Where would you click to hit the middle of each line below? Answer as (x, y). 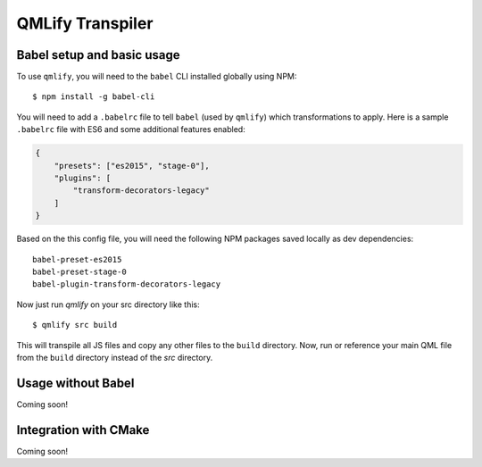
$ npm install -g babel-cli (94, 97)
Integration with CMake (83, 430)
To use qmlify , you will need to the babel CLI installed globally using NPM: (157, 77)
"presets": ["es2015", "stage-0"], (132, 166)
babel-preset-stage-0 (79, 271)
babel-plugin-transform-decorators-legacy (127, 284)
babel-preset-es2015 (77, 259)
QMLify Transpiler (85, 23)
